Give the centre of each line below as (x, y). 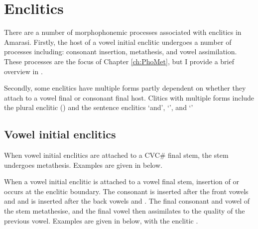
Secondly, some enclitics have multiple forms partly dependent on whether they (125, 88)
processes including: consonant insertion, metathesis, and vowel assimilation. (121, 52)
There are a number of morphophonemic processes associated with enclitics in (123, 32)
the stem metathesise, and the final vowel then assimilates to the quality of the (125, 211)
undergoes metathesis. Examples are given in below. (83, 165)
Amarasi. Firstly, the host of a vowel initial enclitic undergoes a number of (118, 42)
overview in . (23, 71)
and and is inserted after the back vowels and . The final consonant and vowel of (127, 201)
